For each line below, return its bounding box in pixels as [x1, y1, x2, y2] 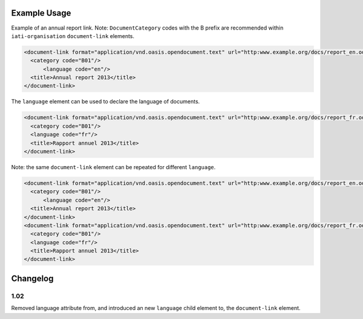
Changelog [11, 273, 54, 283]
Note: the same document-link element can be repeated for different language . [11, 163, 216, 170]
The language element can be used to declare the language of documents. [11, 98, 200, 105]
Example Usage [11, 8, 71, 18]
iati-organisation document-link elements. [11, 32, 135, 39]
